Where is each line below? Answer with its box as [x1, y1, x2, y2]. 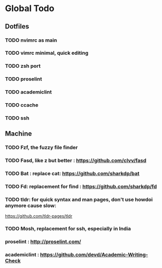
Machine [5, 129, 32, 138]
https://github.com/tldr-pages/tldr [5, 213, 73, 219]
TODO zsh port [5, 63, 41, 69]
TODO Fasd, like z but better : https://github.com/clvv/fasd [5, 157, 147, 164]
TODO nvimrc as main [5, 37, 57, 44]
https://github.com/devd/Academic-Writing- [40, 252, 148, 258]
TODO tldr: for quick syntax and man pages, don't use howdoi [5, 196, 153, 203]
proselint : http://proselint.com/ [5, 238, 81, 245]
